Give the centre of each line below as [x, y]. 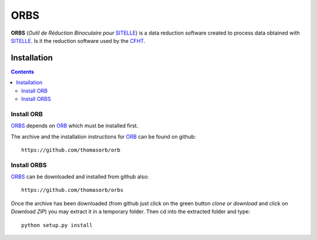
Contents [23, 72]
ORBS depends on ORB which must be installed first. [75, 126]
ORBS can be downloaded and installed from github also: [80, 177]
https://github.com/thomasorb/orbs [72, 190]
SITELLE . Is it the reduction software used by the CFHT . [78, 40]
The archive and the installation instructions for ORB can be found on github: [103, 136]
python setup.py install [57, 225]
